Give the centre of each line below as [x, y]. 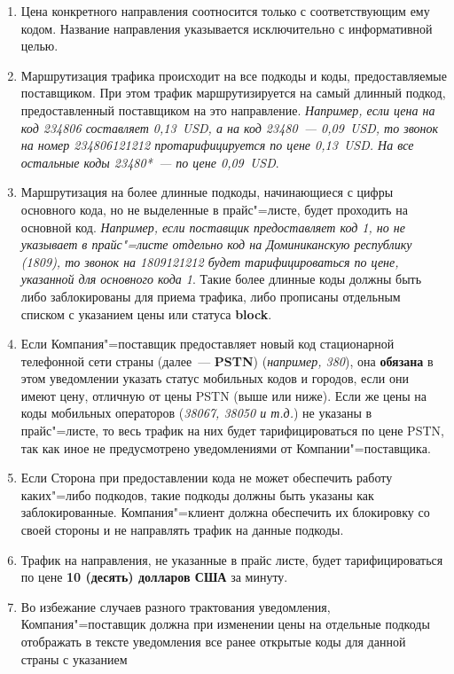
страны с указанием [74, 658]
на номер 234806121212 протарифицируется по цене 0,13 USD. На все [217, 145]
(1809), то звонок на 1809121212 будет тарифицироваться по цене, [210, 261]
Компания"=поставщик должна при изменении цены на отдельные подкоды [225, 624]
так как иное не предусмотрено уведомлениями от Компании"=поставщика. [226, 447]
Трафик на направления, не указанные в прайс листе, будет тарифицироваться [232, 559]
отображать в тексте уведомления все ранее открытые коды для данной [213, 641]
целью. [39, 46]
